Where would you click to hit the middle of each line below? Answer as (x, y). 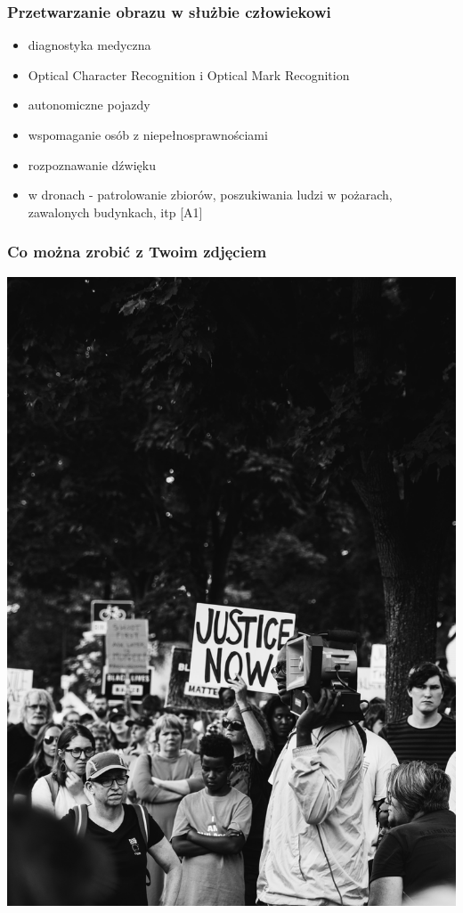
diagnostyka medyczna (89, 45)
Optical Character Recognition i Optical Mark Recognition (189, 74)
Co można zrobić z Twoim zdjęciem (137, 252)
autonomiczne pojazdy (89, 105)
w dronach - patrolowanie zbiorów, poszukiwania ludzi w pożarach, (210, 195)
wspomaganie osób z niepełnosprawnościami (148, 135)
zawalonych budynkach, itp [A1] (115, 212)
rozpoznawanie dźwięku (92, 164)
